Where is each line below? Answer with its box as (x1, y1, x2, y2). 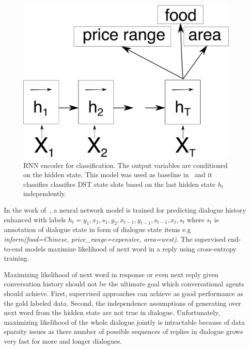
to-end (4, 243, 23, 253)
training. (4, 253, 30, 263)
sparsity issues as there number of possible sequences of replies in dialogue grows (4, 326, 243, 336)
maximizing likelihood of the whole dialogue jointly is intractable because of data (4, 316, 245, 327)
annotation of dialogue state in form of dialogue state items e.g (4, 224, 191, 234)
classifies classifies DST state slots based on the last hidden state (23, 179, 216, 189)
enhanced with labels (4, 214, 66, 224)
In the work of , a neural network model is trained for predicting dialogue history (4, 204, 246, 215)
